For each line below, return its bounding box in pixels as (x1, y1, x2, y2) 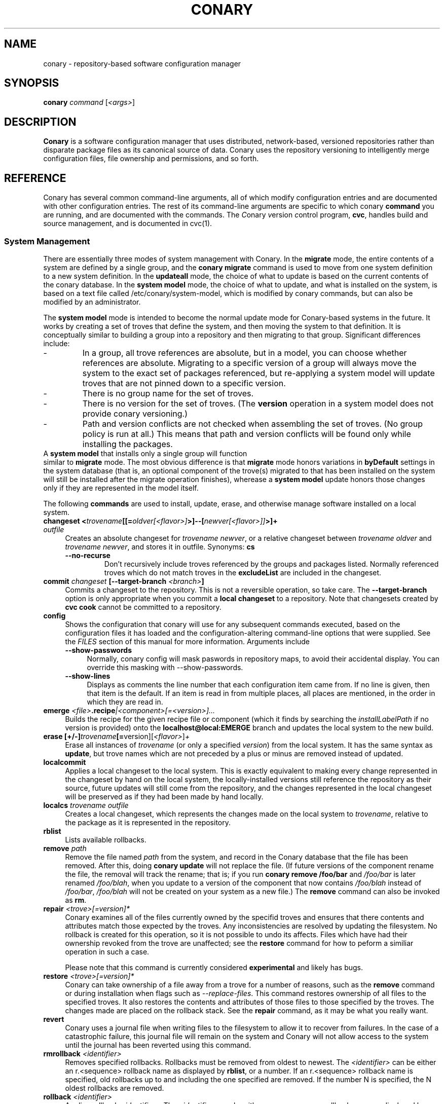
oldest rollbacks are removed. (65, 1083, 164, 1092)
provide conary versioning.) (82, 408, 188, 419)
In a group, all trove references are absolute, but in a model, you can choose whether (82, 347, 407, 358)
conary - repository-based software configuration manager (43, 59, 241, 68)
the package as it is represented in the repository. (65, 818, 231, 827)
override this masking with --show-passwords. (87, 663, 243, 672)
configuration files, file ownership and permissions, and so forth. (43, 154, 259, 163)
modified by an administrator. (43, 297, 141, 306)
